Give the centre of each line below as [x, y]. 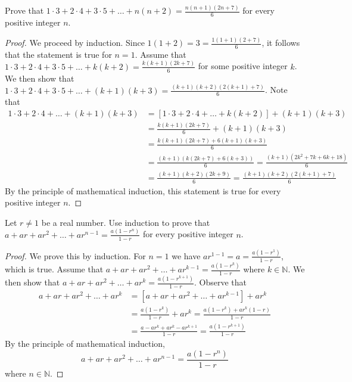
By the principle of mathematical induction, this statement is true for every [143, 190]
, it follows [281, 43]
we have [186, 255]
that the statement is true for [58, 54]
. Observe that [220, 282]
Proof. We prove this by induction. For [75, 255]
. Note [276, 90]
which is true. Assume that [54, 269]
